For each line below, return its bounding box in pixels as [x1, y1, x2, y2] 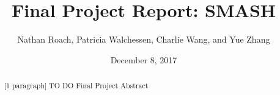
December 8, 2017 [110, 53, 177, 66]
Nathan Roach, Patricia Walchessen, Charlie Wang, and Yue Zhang [17, 33, 270, 46]
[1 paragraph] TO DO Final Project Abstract [4, 80, 149, 91]
